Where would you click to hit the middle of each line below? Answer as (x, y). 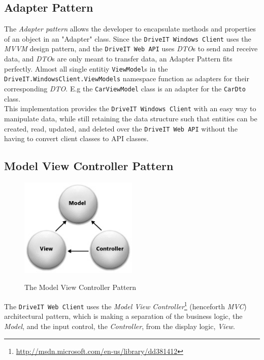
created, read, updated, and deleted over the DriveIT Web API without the (121, 128)
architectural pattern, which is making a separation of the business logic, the (123, 316)
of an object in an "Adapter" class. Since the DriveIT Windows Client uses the (128, 38)
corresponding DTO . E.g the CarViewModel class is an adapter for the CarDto (125, 89)
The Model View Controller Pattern (80, 287)
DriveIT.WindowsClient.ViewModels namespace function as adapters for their (127, 78)
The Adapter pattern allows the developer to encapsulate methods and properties (130, 29)
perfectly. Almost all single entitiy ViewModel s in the (86, 68)
